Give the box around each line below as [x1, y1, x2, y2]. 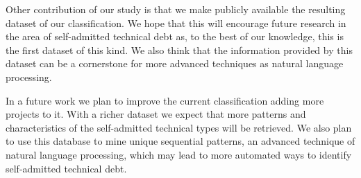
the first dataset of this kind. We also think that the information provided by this [6, 42, 353, 57]
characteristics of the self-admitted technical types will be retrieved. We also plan [6, 120, 352, 134]
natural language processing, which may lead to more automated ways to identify [6, 147, 352, 161]
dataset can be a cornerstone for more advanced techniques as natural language [6, 56, 344, 71]
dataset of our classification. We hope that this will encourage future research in [6, 15, 346, 30]
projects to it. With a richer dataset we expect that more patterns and [6, 107, 306, 121]
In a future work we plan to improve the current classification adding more [6, 93, 324, 107]
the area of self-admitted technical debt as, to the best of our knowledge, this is [6, 29, 344, 44]
